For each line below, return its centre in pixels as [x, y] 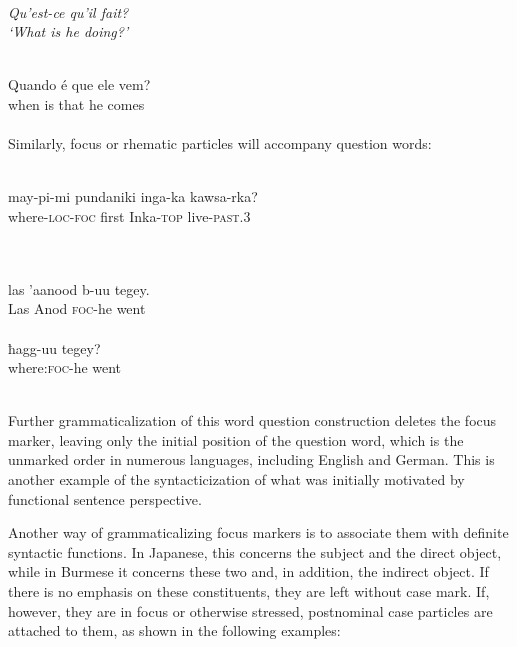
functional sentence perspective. [105, 498]
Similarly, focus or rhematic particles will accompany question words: [220, 143]
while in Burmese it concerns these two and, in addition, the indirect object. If [248, 571]
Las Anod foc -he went [77, 308]
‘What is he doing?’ [68, 31]
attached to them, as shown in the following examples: [174, 630]
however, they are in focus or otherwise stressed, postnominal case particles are [250, 610]
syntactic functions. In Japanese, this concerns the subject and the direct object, [255, 551]
